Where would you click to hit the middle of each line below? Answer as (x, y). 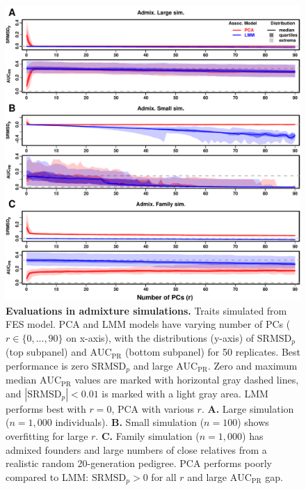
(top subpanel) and (46, 352)
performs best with (46, 408)
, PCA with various (153, 408)
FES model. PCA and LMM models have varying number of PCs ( (148, 324)
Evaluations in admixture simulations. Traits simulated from (146, 310)
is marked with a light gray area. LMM (185, 393)
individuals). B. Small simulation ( (130, 422)
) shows (253, 422)
